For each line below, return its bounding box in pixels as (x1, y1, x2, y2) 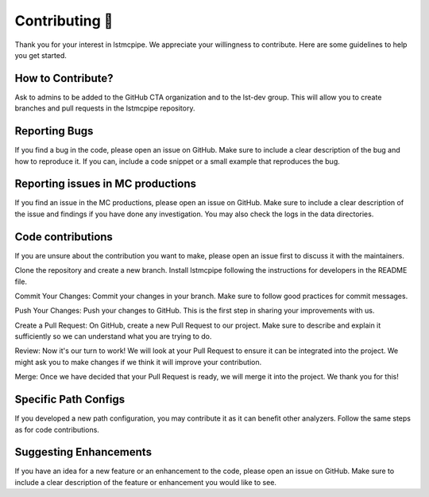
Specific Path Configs (14, 393, 126, 406)
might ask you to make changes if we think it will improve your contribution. (14, 357, 262, 367)
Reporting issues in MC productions (14, 177, 197, 191)
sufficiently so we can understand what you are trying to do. (14, 332, 212, 341)
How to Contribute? (14, 72, 114, 85)
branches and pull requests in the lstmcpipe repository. (14, 103, 195, 113)
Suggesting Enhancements (14, 445, 153, 459)
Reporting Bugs (14, 124, 94, 138)
